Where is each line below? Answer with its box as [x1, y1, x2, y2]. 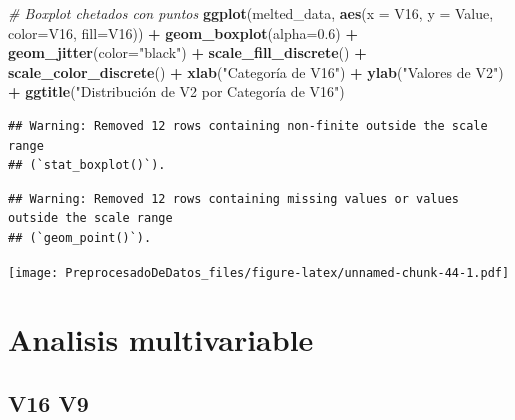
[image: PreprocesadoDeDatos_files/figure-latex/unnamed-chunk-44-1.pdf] [8, 265, 510, 280]
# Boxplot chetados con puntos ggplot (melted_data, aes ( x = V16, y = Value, [8, 3, 494, 23]
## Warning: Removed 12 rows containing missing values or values [8, 191, 460, 206]
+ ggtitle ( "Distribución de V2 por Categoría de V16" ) [8, 81, 345, 102]
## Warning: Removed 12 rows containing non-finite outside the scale [8, 118, 488, 133]
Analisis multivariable [8, 319, 314, 360]
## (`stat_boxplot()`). [8, 158, 166, 173]
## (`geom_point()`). [8, 230, 152, 245]
